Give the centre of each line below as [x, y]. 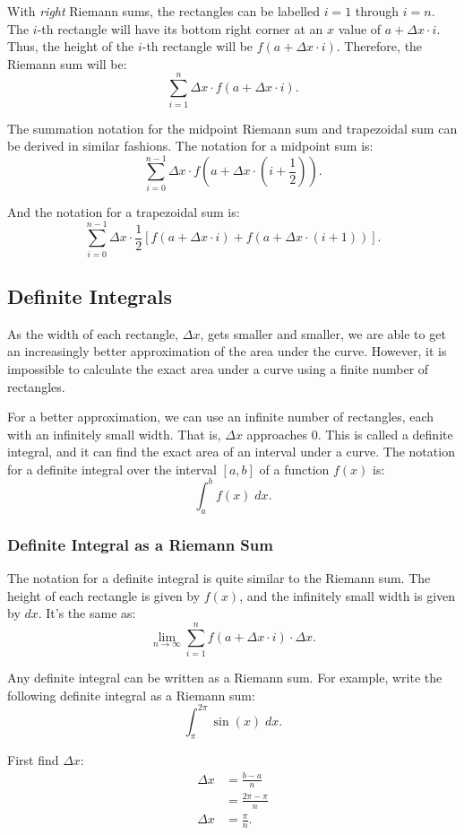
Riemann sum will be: [67, 63]
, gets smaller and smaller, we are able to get [323, 333]
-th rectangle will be [198, 46]
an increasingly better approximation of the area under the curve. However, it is [227, 351]
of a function [294, 469]
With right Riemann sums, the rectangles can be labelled [163, 11]
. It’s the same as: [87, 613]
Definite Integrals [90, 296]
